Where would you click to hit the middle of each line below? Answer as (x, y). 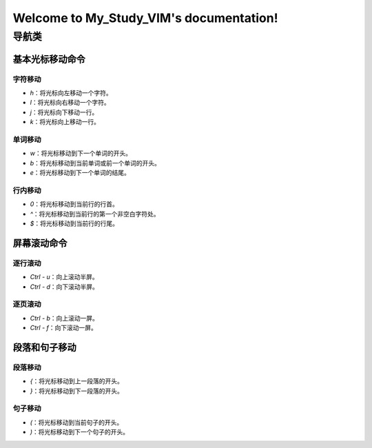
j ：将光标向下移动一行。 (64, 112)
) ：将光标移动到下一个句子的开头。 (80, 432)
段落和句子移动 (44, 347)
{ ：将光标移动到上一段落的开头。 (76, 381)
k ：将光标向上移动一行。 (65, 122)
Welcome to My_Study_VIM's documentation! (145, 18)
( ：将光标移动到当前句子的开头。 (76, 422)
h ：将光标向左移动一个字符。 (71, 92)
